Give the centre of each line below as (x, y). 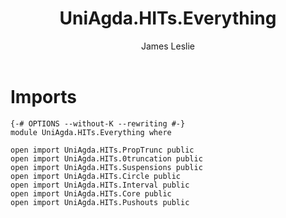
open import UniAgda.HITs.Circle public (96, 176)
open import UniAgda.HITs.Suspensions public (106, 167)
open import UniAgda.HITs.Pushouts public (100, 202)
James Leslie (168, 46)
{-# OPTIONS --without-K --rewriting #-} (98, 123)
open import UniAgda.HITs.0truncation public (106, 158)
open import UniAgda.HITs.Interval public (100, 185)
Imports (43, 96)
